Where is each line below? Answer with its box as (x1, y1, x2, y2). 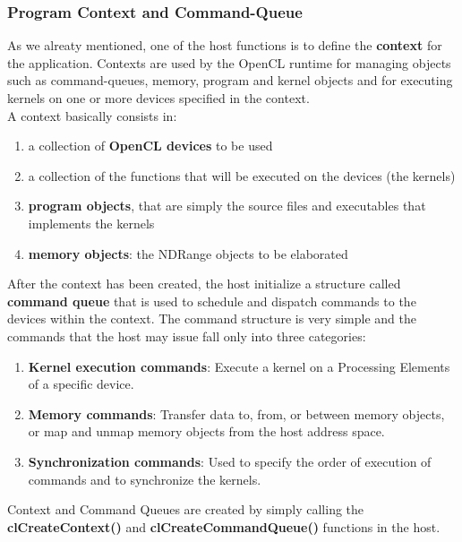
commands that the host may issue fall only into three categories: (7, 326, 366, 345)
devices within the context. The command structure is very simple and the (7, 309, 416, 328)
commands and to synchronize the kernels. (28, 469, 261, 488)
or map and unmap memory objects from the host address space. (28, 422, 385, 441)
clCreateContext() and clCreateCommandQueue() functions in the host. (7, 517, 441, 536)
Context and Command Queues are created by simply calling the (7, 500, 364, 519)
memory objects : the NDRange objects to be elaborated (28, 244, 348, 262)
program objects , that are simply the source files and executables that (28, 196, 426, 215)
